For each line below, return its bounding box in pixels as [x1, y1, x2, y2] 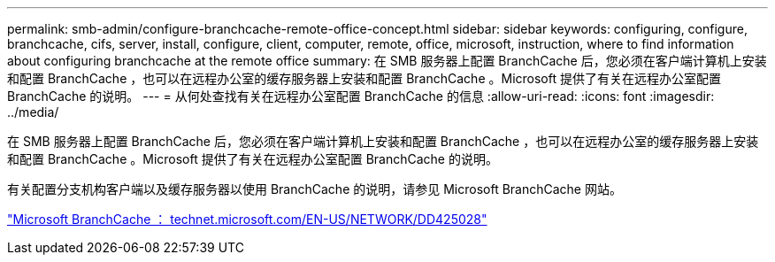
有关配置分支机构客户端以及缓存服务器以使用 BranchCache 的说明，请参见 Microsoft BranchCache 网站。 [7, 181, 622, 196]
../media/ [7, 104, 59, 119]
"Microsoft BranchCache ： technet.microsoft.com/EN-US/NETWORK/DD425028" [7, 212, 487, 227]
